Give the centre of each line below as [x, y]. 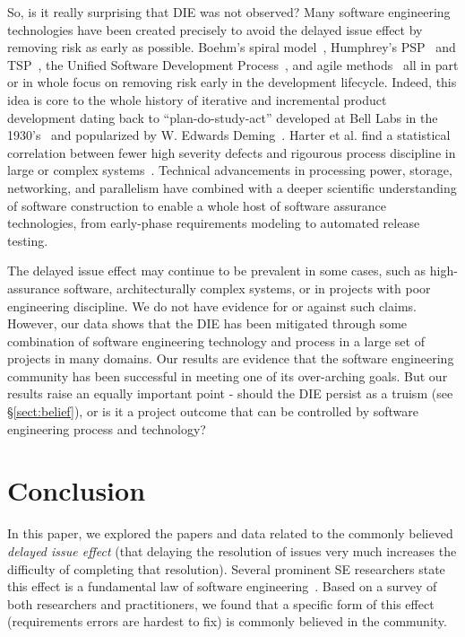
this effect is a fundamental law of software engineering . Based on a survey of [222, 586]
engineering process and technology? [107, 428]
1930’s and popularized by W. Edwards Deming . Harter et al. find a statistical [229, 135]
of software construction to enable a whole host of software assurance [197, 205]
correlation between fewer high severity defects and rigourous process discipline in [232, 152]
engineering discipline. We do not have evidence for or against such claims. [212, 305]
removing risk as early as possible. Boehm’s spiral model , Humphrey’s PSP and [232, 47]
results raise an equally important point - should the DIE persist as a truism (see [230, 393]
